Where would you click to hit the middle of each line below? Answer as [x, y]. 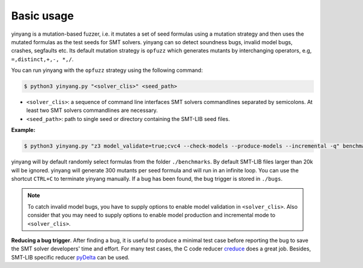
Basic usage [42, 16]
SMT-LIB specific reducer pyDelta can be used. [70, 257]
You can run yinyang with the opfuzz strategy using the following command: [107, 70]
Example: [23, 130]
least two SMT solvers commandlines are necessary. [92, 110]
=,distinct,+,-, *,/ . [42, 59]
